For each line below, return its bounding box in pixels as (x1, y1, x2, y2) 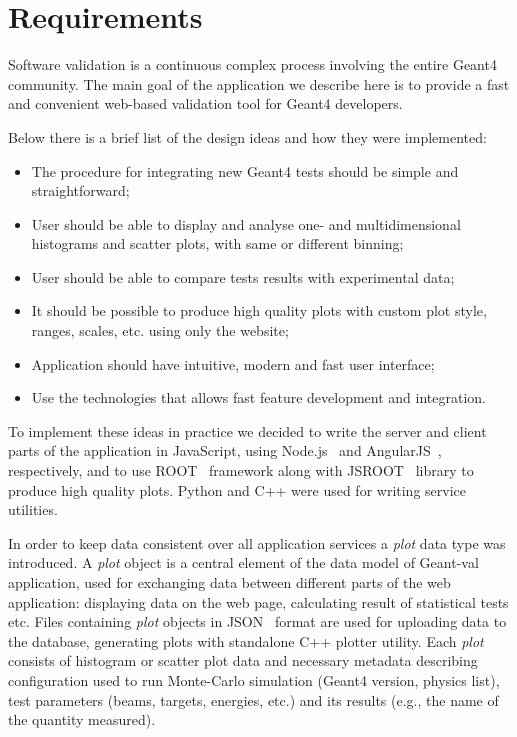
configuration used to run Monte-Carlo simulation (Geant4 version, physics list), (8, 669, 500, 690)
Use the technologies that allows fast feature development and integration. (31, 387, 486, 408)
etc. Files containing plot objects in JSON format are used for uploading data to (8, 611, 507, 632)
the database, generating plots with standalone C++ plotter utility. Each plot (8, 630, 484, 651)
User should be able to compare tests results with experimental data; (31, 266, 455, 287)
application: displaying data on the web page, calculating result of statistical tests (8, 591, 509, 612)
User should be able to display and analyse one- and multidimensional (31, 213, 461, 234)
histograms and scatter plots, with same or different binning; (31, 233, 404, 254)
